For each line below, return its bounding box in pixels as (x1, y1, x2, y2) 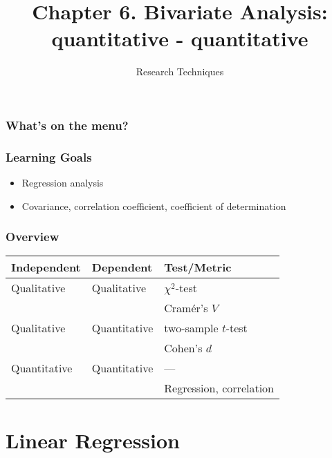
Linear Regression (6, 426, 181, 454)
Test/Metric (164, 259, 232, 276)
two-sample (164, 320, 219, 336)
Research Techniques (136, 64, 224, 79)
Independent (11, 259, 81, 276)
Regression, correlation (164, 380, 275, 397)
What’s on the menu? (6, 116, 129, 133)
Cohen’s (164, 340, 203, 356)
